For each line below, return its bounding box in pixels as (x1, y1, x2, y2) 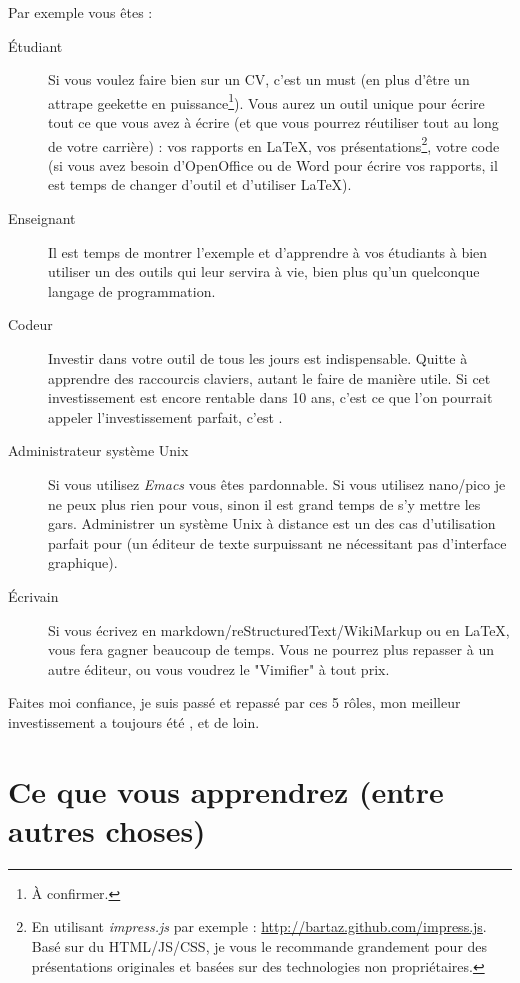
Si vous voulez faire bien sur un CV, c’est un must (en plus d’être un (48, 69, 470, 90)
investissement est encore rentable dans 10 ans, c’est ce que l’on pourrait (48, 387, 493, 408)
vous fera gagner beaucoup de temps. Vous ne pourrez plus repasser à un (48, 639, 494, 660)
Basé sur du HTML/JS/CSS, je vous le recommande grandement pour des (31, 936, 488, 957)
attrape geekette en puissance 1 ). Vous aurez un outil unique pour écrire (48, 89, 485, 113)
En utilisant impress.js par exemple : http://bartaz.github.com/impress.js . (31, 916, 487, 937)
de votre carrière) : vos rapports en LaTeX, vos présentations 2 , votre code (48, 132, 500, 156)
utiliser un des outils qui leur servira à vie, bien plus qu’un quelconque (48, 261, 480, 282)
